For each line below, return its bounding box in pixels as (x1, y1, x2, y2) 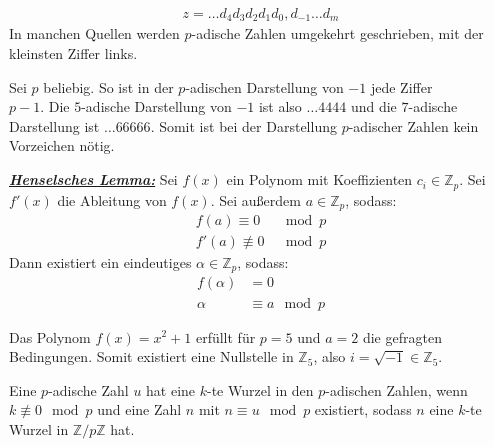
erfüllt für (195, 326, 256, 347)
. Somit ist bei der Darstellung (150, 115, 337, 136)
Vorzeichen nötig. (9, 135, 115, 156)
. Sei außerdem (210, 189, 301, 210)
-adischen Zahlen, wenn (325, 379, 468, 400)
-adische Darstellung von (81, 96, 232, 117)
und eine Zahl (97, 399, 182, 420)
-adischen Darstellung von (185, 76, 344, 97)
